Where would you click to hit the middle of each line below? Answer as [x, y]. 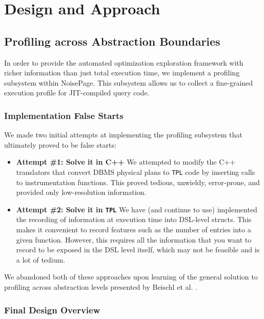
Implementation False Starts [64, 115]
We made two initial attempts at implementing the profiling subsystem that [123, 135]
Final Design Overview [52, 310]
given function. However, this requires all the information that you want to [134, 239]
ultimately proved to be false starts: [60, 144]
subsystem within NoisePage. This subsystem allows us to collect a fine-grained [129, 82]
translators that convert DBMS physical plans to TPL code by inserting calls [136, 172]
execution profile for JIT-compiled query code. [77, 93]
